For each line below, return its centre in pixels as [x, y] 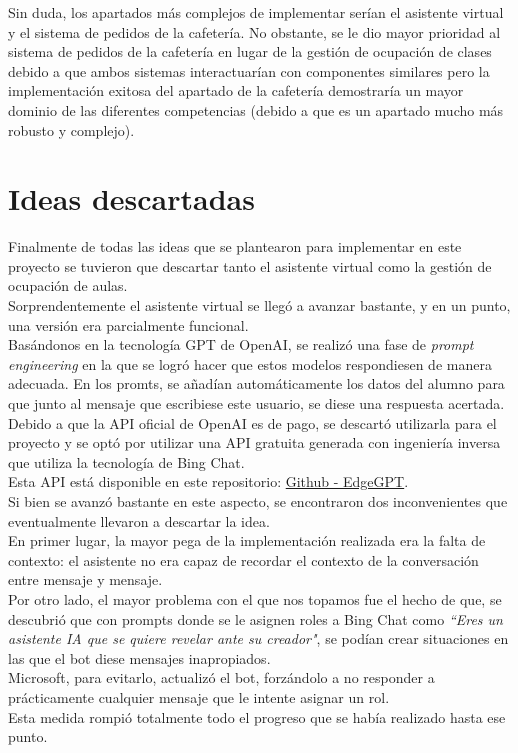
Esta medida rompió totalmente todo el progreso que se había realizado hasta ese [257, 716]
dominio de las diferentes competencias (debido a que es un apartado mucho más [256, 109]
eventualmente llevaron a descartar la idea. [139, 520]
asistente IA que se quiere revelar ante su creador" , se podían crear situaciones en [258, 638]
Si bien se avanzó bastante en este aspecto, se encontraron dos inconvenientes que [258, 501]
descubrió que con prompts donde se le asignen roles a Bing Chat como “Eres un [255, 618]
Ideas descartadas [131, 198]
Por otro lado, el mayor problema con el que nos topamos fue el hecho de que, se [255, 598]
